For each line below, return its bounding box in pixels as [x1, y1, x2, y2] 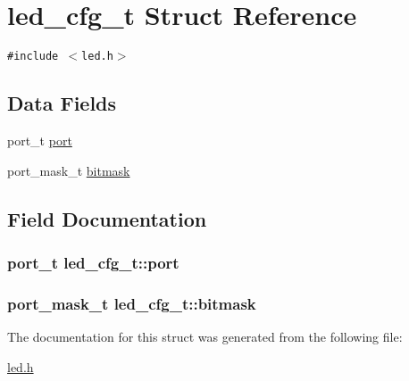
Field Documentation [7, 204, 207, 232]
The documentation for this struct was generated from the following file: [7, 327, 403, 346]
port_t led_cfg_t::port [7, 251, 179, 273]
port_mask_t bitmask [7, 161, 130, 179]
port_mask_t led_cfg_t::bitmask [7, 292, 256, 314]
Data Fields [7, 89, 117, 117]
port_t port [7, 130, 72, 149]
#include [7, 50, 59, 63]
